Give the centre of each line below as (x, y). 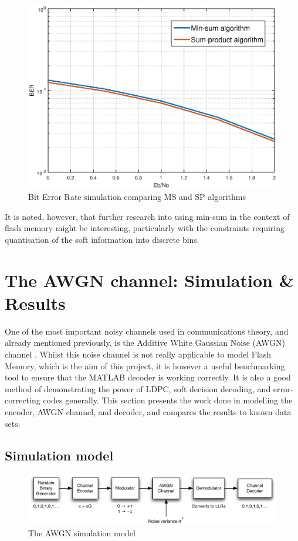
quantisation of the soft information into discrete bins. (102, 239)
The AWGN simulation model (82, 532)
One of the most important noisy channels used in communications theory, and (147, 331)
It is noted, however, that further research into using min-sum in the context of (147, 216)
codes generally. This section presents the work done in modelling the (168, 400)
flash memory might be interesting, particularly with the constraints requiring (145, 228)
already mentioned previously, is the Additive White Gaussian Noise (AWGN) (145, 343)
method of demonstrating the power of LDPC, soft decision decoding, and (138, 388)
